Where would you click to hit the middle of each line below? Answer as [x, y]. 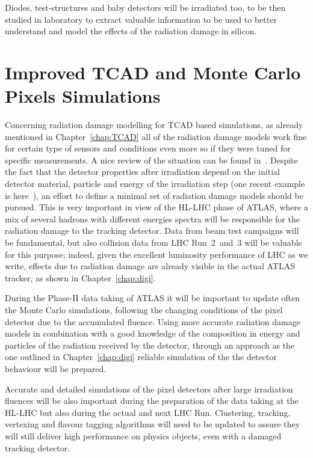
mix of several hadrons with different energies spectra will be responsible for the [152, 218]
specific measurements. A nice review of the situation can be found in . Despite [151, 160]
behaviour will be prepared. [56, 368]
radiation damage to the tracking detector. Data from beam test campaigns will [152, 231]
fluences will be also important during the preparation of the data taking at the [152, 401]
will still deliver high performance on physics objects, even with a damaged [143, 435]
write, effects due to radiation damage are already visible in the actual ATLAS [150, 266]
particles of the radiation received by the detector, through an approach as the [150, 345]
